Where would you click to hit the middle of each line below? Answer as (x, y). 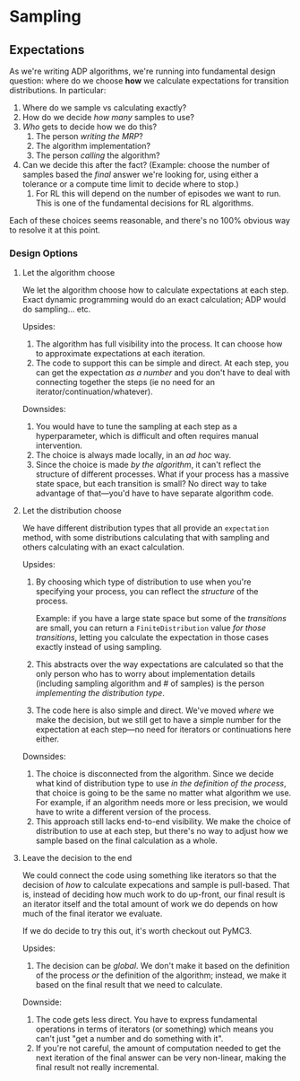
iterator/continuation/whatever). (94, 391)
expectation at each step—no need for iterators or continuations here (163, 730)
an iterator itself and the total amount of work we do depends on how (150, 904)
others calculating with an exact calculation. (103, 547)
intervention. (59, 445)
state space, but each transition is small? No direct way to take (151, 484)
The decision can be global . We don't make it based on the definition (163, 966)
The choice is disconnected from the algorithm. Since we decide (155, 774)
